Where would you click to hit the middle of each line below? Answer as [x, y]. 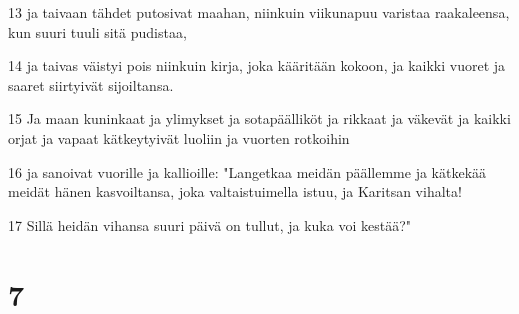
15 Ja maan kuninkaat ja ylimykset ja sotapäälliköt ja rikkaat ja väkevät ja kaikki [259, 118]
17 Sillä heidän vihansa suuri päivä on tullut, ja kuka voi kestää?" [210, 224]
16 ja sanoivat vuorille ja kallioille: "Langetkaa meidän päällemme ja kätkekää [247, 171]
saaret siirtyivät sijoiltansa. [91, 84]
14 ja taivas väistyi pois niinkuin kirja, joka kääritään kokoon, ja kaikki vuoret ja [257, 65]
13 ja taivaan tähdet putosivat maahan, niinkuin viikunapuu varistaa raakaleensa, [259, 12]
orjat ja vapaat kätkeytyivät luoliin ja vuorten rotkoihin [179, 137]
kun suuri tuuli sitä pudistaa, [97, 31]
